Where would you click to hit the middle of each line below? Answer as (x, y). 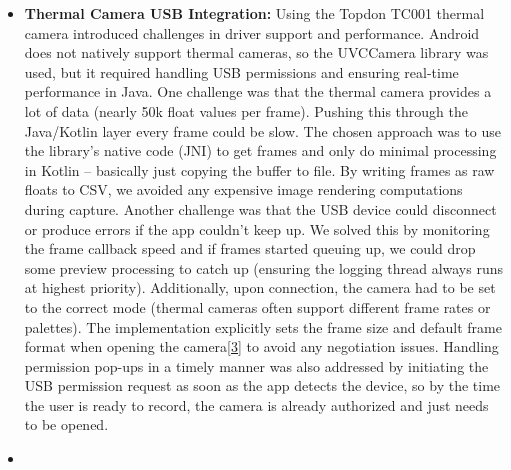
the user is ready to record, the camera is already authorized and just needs (256, 404)
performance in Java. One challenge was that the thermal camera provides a (258, 91)
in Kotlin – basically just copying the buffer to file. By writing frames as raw (259, 169)
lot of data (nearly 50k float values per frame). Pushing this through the (246, 110)
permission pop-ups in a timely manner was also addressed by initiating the (256, 365)
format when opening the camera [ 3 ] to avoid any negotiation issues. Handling (261, 346)
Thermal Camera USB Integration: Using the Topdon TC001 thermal (254, 13)
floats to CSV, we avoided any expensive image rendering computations (243, 189)
